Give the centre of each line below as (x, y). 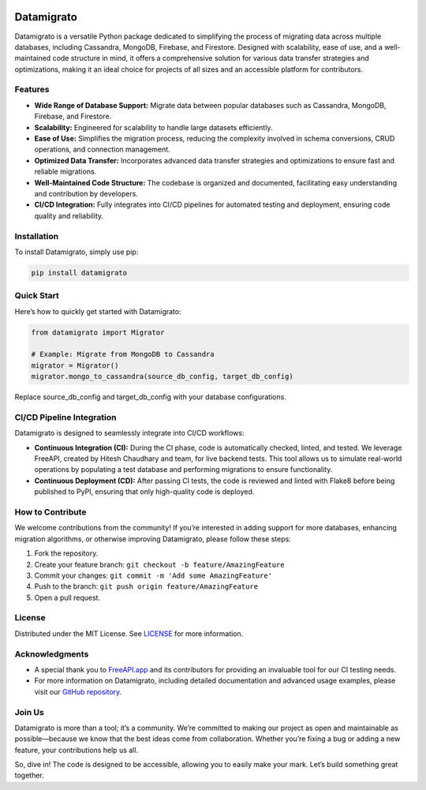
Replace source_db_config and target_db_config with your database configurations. (151, 397)
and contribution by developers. (86, 193)
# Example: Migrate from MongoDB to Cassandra (123, 354)
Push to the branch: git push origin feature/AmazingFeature (146, 586)
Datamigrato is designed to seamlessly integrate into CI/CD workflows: (129, 433)
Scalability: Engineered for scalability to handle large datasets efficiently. (153, 127)
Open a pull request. (67, 597)
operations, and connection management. (102, 149)
